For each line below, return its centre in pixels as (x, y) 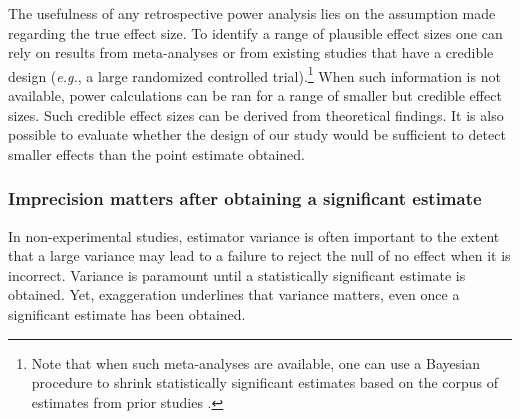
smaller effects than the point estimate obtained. (156, 153)
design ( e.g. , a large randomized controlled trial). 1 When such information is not (254, 74)
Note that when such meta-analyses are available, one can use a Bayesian (255, 362)
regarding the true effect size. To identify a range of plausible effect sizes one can (255, 32)
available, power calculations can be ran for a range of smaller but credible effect (255, 95)
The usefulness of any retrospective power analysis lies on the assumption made (252, 13)
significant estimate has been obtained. (127, 314)
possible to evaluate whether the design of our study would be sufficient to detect (257, 134)
